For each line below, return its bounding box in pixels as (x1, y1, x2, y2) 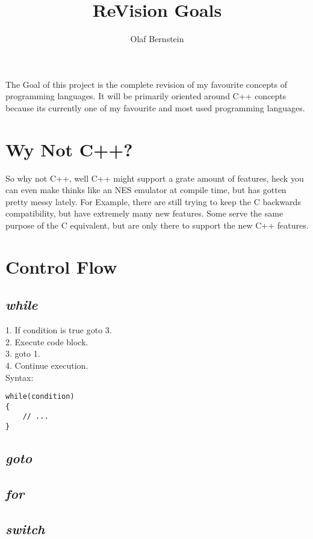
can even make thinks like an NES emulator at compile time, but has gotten (5, 183, 287, 196)
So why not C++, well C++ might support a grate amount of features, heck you (5, 171, 304, 184)
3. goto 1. (5, 347, 40, 360)
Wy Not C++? (5, 137, 133, 161)
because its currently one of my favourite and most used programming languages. (5, 101, 305, 114)
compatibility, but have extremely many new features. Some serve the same (5, 207, 284, 220)
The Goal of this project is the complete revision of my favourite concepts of (5, 78, 287, 90)
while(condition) (5, 392, 75, 401)
